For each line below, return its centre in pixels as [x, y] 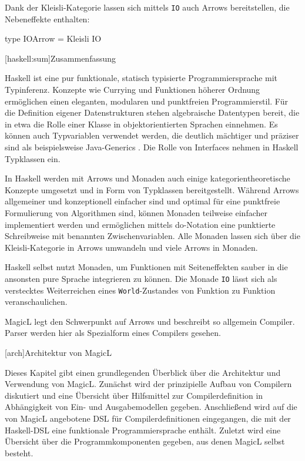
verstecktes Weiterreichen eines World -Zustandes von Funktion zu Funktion [140, 290]
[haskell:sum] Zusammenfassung [61, 58]
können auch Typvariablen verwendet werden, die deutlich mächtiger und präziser [152, 135]
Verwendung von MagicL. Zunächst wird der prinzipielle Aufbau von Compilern [148, 384]
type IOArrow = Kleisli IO [53, 38]
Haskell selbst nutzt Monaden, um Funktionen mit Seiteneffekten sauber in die [146, 267]
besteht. [19, 452]
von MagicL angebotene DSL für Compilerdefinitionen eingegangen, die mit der [148, 418]
